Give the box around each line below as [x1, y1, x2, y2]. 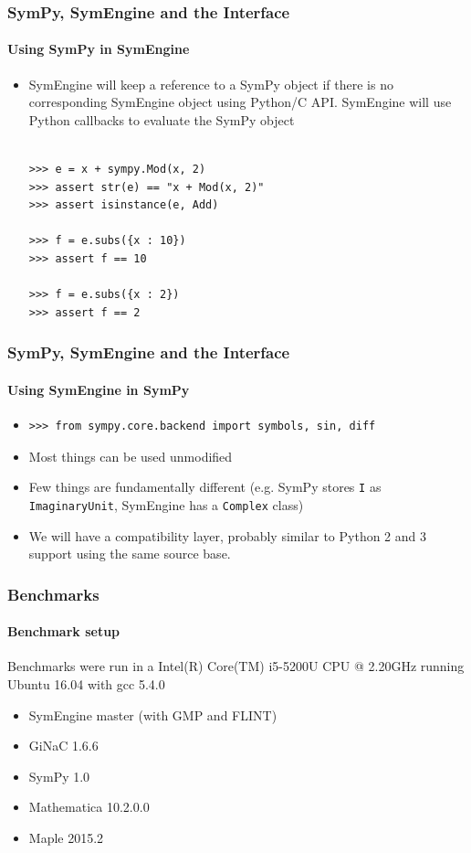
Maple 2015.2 [28, 827, 104, 847]
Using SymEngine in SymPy [7, 379, 190, 399]
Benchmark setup [7, 622, 120, 641]
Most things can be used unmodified [28, 446, 233, 465]
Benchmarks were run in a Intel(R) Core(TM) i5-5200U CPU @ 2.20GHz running [7, 656, 465, 676]
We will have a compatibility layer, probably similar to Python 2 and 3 [28, 526, 426, 545]
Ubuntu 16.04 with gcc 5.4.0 [7, 674, 165, 693]
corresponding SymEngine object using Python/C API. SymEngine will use [28, 92, 452, 112]
